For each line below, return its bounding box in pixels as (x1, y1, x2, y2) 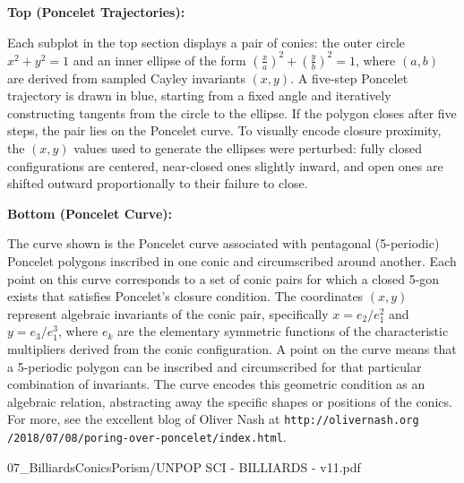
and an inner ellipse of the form (73, 50, 246, 69)
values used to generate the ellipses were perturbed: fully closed (73, 139, 422, 158)
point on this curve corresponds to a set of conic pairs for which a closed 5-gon (7, 269, 440, 288)
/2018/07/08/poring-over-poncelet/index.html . (7, 427, 287, 446)
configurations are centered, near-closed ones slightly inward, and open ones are (7, 156, 443, 175)
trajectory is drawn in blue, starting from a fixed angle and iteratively (7, 86, 391, 105)
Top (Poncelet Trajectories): (7, 3, 185, 21)
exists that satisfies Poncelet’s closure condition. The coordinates (7, 287, 364, 306)
